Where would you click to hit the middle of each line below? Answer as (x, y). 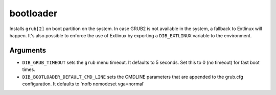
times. (29, 69)
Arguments (28, 50)
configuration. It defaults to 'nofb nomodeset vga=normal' (84, 84)
